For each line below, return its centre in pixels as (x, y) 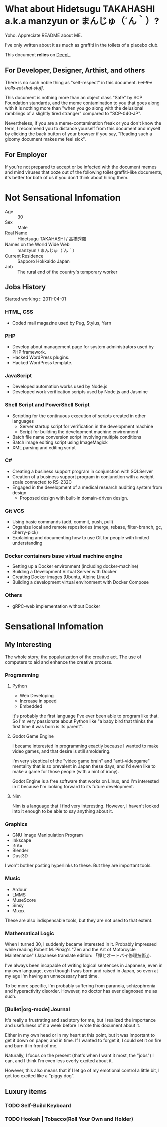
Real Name (16, 233)
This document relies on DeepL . (38, 55)
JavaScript (19, 375)
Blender (20, 851)
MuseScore (24, 900)
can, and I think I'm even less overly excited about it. (59, 1061)
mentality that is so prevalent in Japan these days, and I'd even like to (84, 766)
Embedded (31, 706)
